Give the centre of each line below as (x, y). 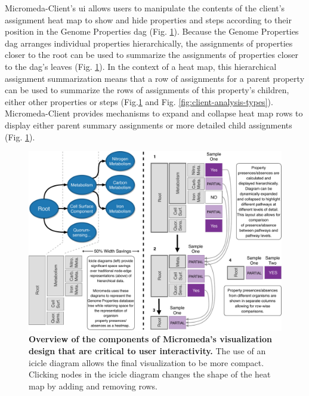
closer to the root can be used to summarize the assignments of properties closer (152, 55)
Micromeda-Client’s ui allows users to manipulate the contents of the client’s (145, 8)
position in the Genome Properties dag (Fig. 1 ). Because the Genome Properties (152, 31)
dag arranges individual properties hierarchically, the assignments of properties (149, 43)
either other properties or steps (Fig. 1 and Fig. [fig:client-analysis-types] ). (139, 101)
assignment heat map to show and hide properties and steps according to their (148, 19)
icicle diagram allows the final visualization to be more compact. (146, 362)
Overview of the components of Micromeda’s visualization (151, 339)
